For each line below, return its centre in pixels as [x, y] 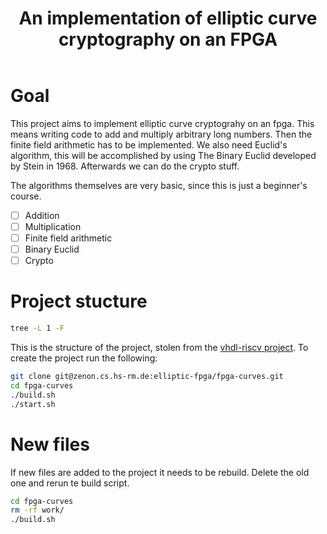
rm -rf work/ [37, 510]
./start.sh [33, 404]
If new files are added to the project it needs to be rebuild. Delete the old [160, 472]
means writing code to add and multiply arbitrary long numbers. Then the [161, 134]
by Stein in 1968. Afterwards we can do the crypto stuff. [125, 166]
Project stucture [79, 301]
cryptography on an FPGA [168, 39]
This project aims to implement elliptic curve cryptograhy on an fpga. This [162, 123]
